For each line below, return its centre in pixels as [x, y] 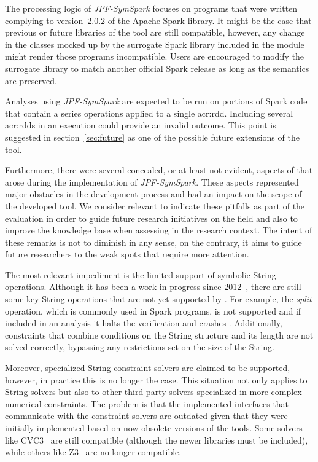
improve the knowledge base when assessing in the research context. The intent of [159, 230]
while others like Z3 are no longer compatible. [93, 452]
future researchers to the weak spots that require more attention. [127, 254]
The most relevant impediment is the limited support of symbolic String [141, 274]
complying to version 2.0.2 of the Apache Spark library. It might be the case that [158, 20]
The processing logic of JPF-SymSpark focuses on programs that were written [151, 8]
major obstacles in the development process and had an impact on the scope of [153, 194]
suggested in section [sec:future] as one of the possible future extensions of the [152, 137]
